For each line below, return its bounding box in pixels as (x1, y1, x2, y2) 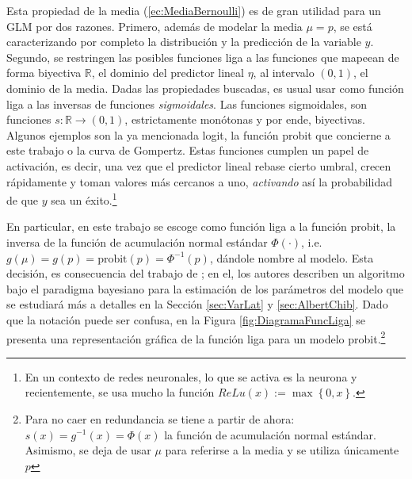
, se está (333, 17, 372, 34)
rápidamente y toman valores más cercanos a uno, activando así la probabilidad (6, 173, 392, 190)
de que (6, 191, 39, 208)
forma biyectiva (6, 64, 82, 81)
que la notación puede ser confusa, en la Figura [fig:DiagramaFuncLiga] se (6, 311, 366, 328)
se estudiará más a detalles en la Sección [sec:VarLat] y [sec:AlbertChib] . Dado (6, 296, 388, 312)
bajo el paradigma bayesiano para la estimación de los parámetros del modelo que (6, 280, 403, 297)
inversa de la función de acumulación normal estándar (6, 233, 268, 250)
